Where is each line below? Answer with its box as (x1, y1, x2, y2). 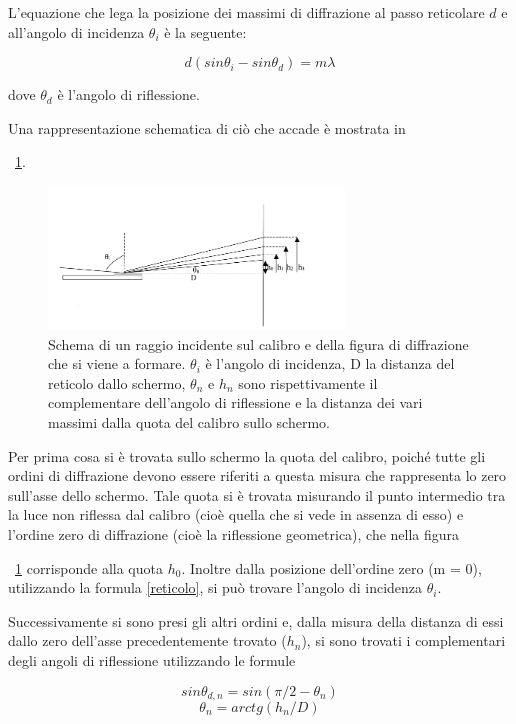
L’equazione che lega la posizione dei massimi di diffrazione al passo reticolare (8, 2, 485, 22)
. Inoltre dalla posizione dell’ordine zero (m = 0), (181, 557, 482, 578)
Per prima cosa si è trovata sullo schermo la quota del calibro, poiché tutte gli (8, 445, 486, 466)
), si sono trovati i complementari (301, 630, 506, 651)
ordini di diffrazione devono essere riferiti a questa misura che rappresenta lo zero (8, 465, 507, 486)
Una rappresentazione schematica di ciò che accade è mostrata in (8, 117, 406, 138)
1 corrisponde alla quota (15, 557, 163, 578)
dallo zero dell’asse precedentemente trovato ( (8, 630, 287, 651)
